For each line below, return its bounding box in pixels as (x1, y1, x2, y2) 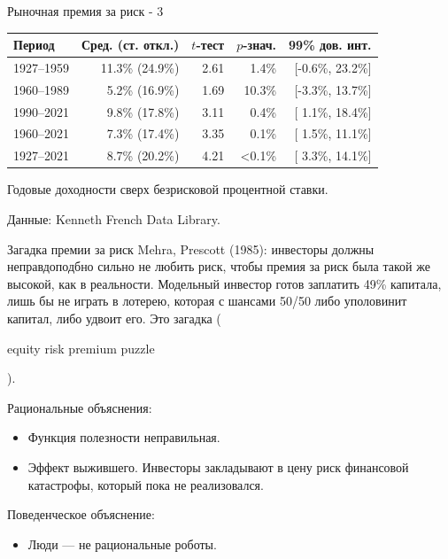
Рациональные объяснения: (7, 398, 152, 416)
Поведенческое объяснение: (7, 505, 155, 524)
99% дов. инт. (289, 35, 372, 54)
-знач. (243, 35, 277, 54)
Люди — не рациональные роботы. (27, 534, 217, 553)
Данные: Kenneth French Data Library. (7, 210, 220, 228)
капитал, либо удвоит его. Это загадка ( (7, 308, 221, 327)
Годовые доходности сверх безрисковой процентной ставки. (7, 180, 328, 198)
